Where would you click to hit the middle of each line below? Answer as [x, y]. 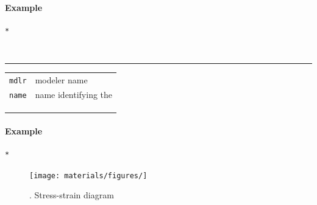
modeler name [61, 79]
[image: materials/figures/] [88, 175]
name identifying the [74, 95]
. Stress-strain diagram [72, 195]
